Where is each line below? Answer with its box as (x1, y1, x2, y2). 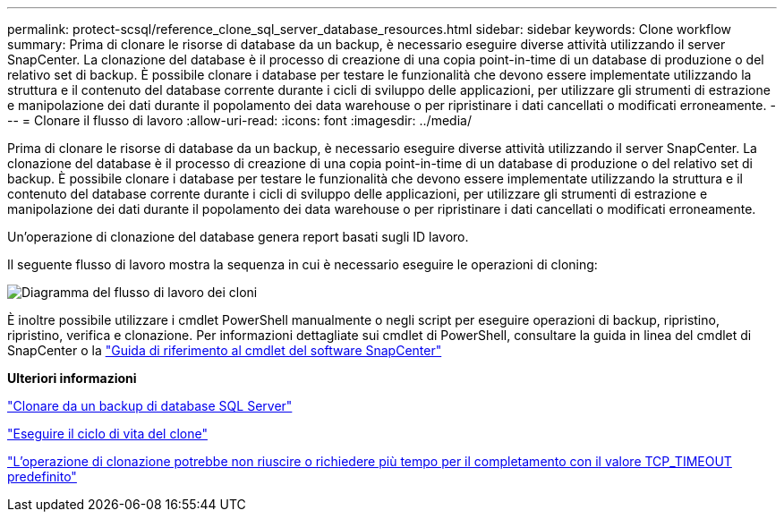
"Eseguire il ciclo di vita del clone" (7, 426, 208, 441)
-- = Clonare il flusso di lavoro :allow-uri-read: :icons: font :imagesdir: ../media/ (7, 113, 472, 128)
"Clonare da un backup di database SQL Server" (7, 398, 293, 413)
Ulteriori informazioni (7, 370, 137, 386)
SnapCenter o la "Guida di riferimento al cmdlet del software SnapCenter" (7, 343, 442, 358)
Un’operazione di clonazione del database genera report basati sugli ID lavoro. (7, 229, 469, 244)
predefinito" (7, 469, 77, 484)
